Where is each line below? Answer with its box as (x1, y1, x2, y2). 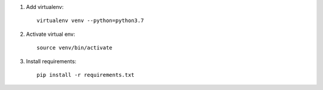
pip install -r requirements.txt (36, 72, 135, 78)
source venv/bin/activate (36, 45, 113, 51)
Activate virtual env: (26, 30, 75, 38)
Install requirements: (26, 57, 77, 65)
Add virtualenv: (26, 4, 64, 10)
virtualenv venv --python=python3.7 (36, 17, 144, 24)
